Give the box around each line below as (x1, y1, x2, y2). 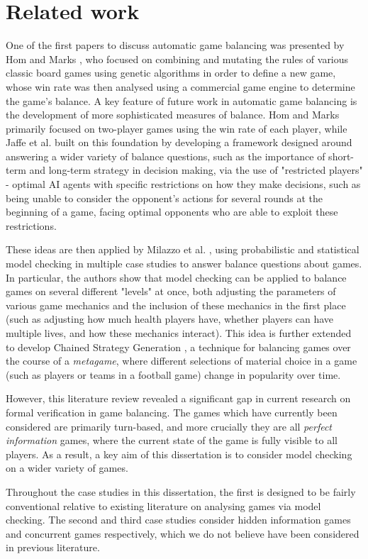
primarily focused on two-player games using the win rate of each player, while (6, 121, 347, 135)
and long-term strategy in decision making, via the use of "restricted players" (29, 162, 363, 177)
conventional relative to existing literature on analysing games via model (6, 498, 321, 513)
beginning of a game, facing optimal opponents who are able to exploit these (6, 204, 338, 219)
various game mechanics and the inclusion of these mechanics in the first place (6, 297, 346, 312)
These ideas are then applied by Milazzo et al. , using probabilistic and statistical (6, 242, 359, 257)
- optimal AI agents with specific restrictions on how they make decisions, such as (6, 177, 361, 192)
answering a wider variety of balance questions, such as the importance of (6, 148, 325, 163)
